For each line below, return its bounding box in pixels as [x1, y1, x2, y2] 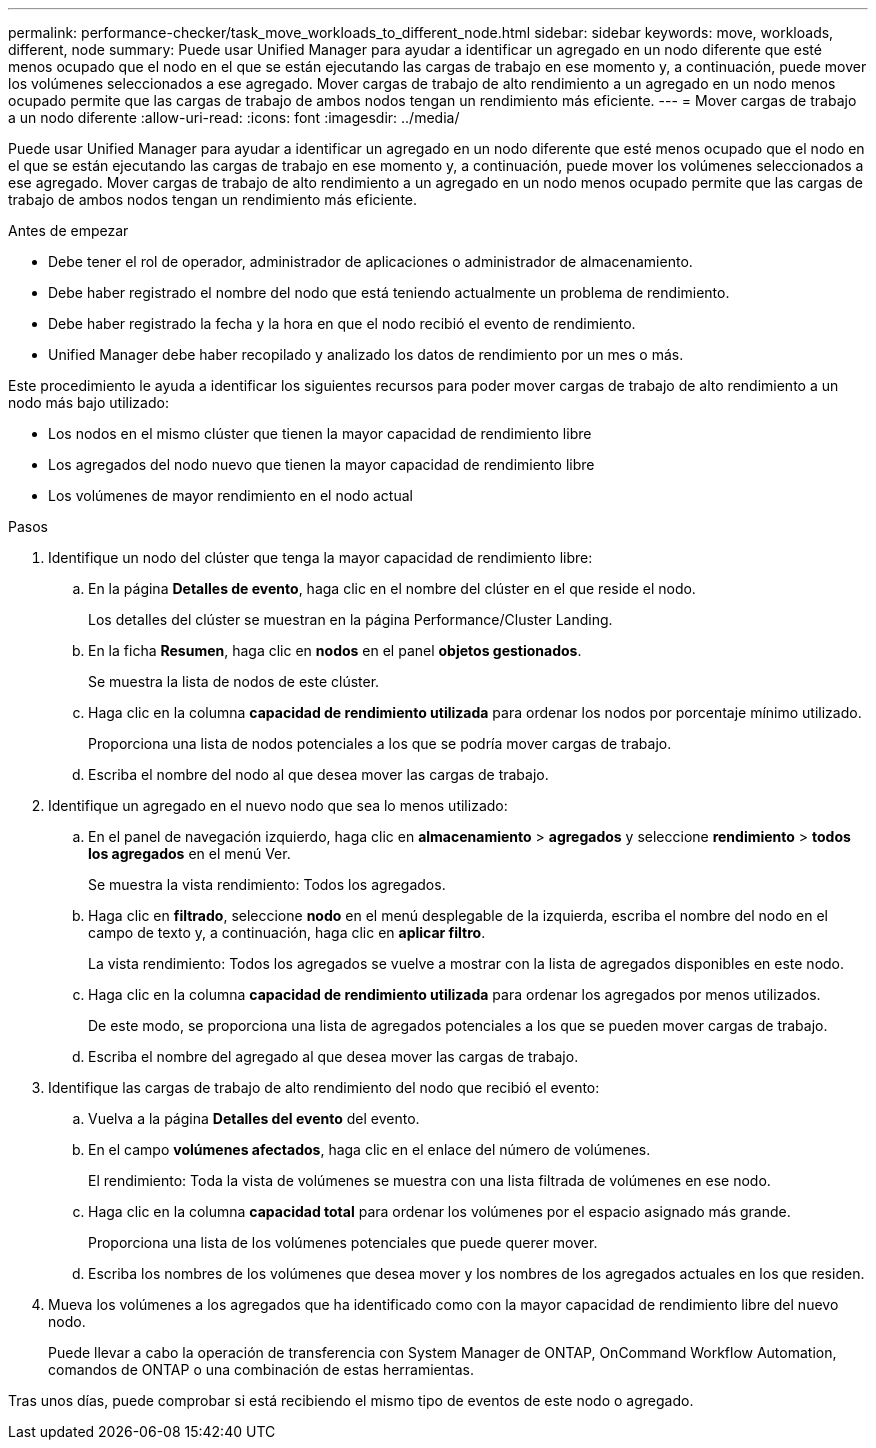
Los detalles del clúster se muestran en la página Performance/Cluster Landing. [88, 611, 613, 628]
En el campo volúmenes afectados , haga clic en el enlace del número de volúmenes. [88, 1141, 651, 1158]
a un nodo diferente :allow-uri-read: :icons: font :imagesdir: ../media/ [8, 109, 460, 126]
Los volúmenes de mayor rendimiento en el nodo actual [48, 487, 413, 504]
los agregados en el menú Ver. [88, 845, 291, 862]
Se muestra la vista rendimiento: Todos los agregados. [88, 876, 446, 893]
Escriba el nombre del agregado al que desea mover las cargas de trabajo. [88, 1048, 579, 1065]
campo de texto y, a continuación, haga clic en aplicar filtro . [88, 924, 486, 941]
